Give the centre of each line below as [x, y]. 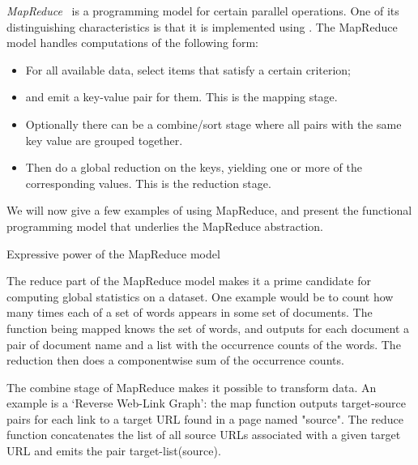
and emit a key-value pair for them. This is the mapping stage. [181, 97]
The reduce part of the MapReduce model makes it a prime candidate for [189, 281]
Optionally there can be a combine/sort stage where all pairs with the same [213, 124]
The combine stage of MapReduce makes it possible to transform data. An [192, 387]
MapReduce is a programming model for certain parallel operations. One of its [203, 11]
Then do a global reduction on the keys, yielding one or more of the [194, 167]
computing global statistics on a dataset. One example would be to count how [200, 296]
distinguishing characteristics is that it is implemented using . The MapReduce [202, 26]
